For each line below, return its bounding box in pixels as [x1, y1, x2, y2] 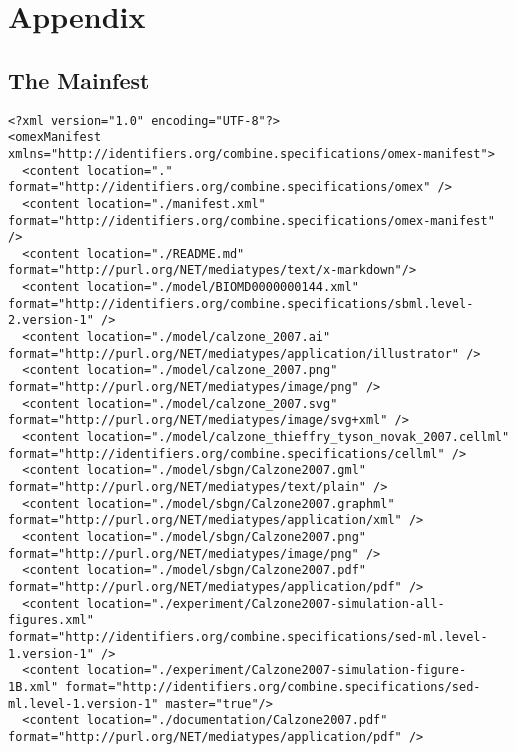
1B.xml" [8, 679, 59, 694]
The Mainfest [8, 64, 150, 95]
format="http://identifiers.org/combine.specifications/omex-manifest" [8, 213, 495, 228]
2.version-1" [8, 313, 94, 328]
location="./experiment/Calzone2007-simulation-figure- [86, 663, 467, 678]
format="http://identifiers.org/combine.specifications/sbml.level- [8, 296, 474, 311]
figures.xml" [8, 613, 94, 628]
